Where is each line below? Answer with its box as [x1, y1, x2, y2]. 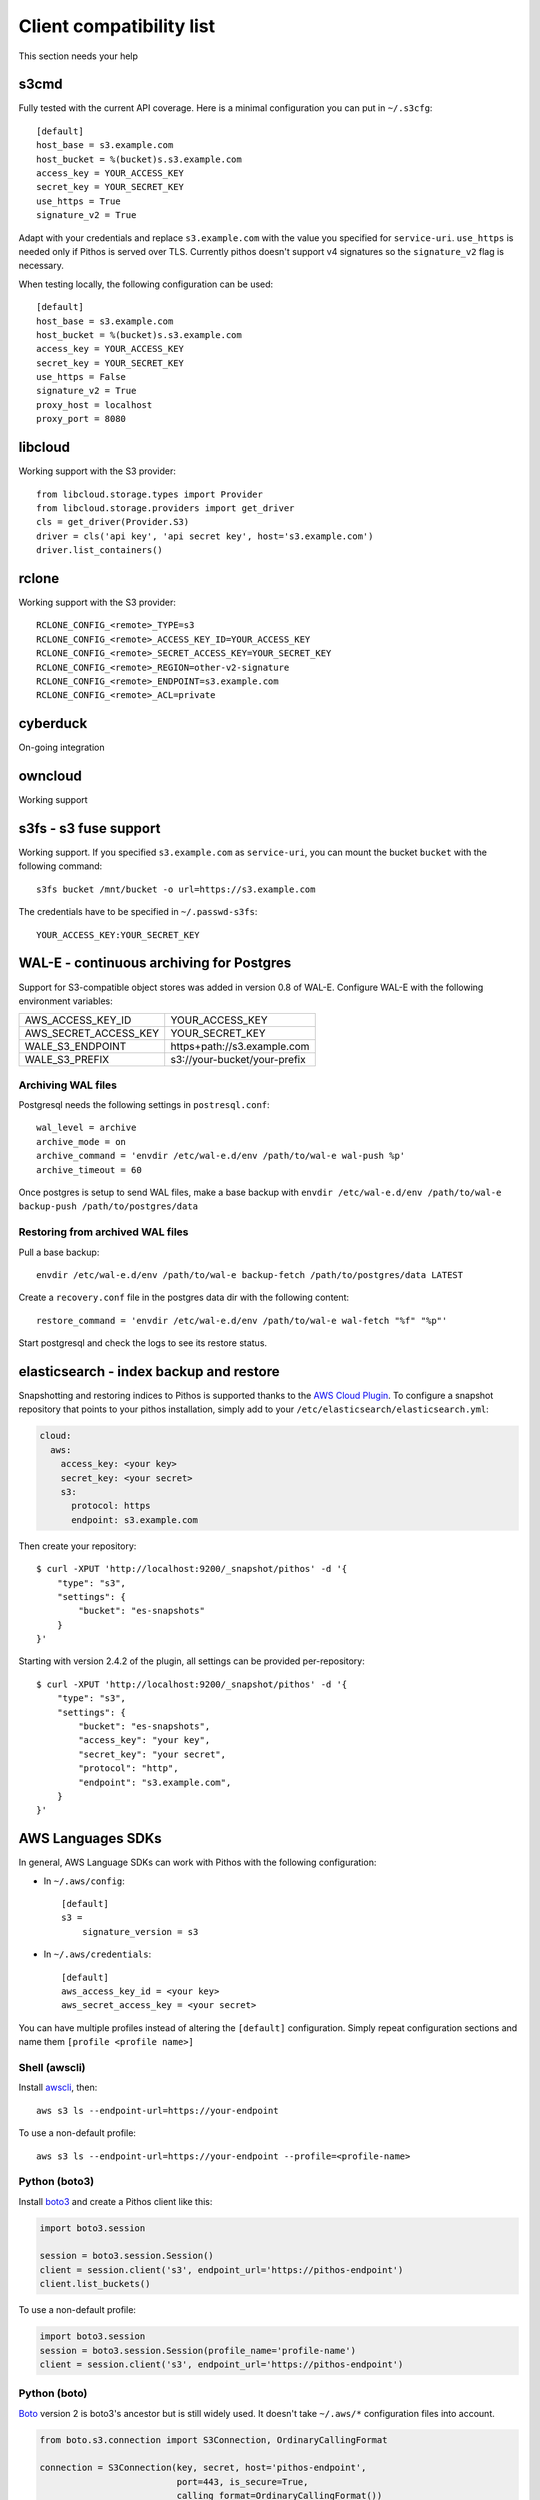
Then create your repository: [18, 1540, 137, 1552]
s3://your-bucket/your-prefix [170, 1053, 306, 1067]
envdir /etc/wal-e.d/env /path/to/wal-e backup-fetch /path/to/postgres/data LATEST [36, 1269, 464, 1280]
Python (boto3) [18, 2175, 95, 2189]
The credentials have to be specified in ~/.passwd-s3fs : [18, 906, 258, 918]
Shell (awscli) [18, 2060, 86, 2074]
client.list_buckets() [39, 2278, 151, 2290]
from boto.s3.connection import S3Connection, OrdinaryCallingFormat [39, 2434, 388, 2445]
